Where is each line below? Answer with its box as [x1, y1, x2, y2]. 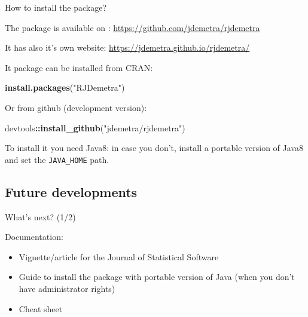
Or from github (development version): [5, 101, 147, 113]
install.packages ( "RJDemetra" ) [5, 81, 125, 94]
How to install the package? [5, 1, 107, 13]
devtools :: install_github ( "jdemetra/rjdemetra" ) [5, 121, 185, 134]
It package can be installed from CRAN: [5, 61, 153, 73]
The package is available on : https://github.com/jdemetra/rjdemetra [5, 21, 260, 33]
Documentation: [5, 230, 63, 243]
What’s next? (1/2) [5, 210, 76, 223]
